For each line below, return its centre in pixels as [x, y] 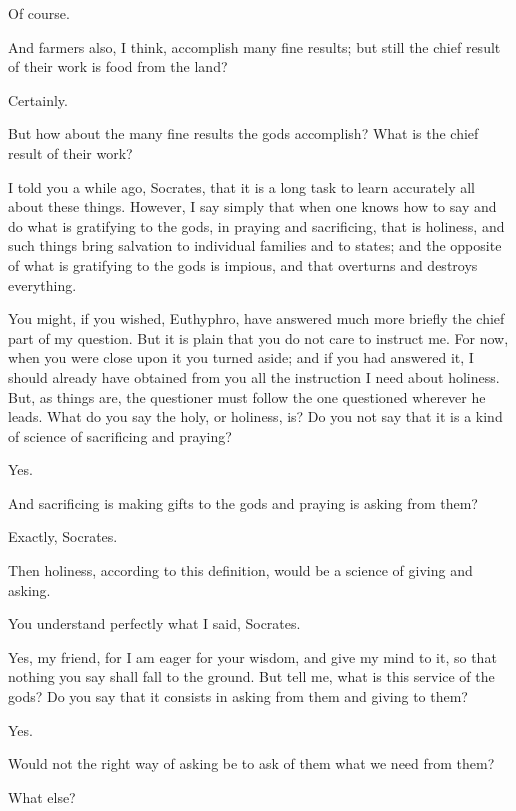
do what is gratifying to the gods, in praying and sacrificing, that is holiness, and [256, 225]
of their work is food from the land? [118, 66]
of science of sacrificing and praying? [120, 435]
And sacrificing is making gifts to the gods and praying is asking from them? [243, 502]
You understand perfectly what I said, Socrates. [154, 623]
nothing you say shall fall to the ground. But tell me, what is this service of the [251, 676]
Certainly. [38, 99]
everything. [42, 284]
